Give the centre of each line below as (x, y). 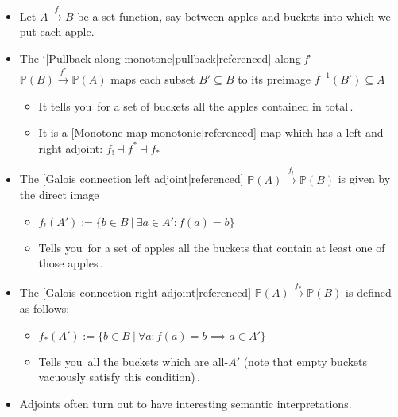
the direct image (59, 195)
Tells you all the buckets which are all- (133, 361)
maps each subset (153, 78)
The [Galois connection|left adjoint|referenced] (131, 179)
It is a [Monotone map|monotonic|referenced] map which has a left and (211, 133)
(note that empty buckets (305, 361)
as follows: (44, 308)
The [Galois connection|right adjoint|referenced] (135, 292)
